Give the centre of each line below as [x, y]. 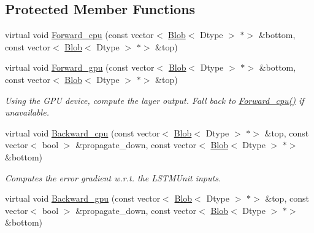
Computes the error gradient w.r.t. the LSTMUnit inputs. [113, 177]
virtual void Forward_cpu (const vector [79, 35]
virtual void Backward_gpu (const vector [83, 198]
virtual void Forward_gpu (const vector [80, 67]
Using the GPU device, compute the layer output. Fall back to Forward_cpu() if [155, 100]
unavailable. [27, 112]
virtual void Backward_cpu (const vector [82, 132]
